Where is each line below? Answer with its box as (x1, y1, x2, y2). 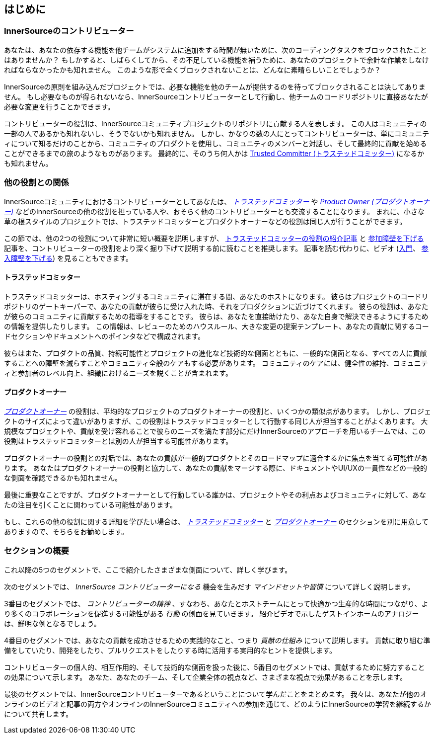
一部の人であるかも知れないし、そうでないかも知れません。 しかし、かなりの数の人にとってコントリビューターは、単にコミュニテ (4, 129, 430, 138)
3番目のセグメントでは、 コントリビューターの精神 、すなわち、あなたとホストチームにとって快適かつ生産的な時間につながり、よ (4, 599, 429, 608)
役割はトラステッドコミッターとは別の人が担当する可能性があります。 (4, 436, 233, 445)
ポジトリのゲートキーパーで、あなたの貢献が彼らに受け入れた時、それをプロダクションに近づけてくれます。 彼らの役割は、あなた (4, 302, 429, 311)
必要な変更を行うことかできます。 (4, 102, 115, 111)
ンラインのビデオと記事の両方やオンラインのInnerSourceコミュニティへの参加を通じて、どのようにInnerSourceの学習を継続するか (4, 699, 431, 708)
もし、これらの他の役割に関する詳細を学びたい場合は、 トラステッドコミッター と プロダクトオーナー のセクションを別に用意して (4, 517, 429, 526)
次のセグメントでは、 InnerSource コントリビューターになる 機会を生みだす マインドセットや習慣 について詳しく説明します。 (4, 582, 415, 591)
